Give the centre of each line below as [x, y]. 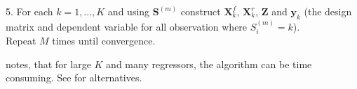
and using [129, 11]
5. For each [29, 11]
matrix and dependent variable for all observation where [127, 26]
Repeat [21, 41]
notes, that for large [48, 64]
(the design [328, 11]
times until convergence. [104, 41]
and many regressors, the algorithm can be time [209, 64]
